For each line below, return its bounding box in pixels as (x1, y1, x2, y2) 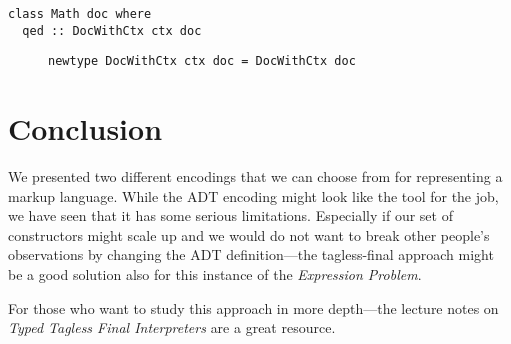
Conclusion (8, 108, 163, 149)
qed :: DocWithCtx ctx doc (22, 23, 202, 38)
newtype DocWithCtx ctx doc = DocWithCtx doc (48, 54, 356, 69)
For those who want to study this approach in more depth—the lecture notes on (8, 297, 499, 318)
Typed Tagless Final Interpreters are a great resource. (8, 317, 336, 338)
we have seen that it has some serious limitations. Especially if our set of (8, 205, 453, 226)
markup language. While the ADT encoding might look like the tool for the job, (8, 185, 499, 206)
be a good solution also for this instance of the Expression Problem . (8, 264, 422, 285)
